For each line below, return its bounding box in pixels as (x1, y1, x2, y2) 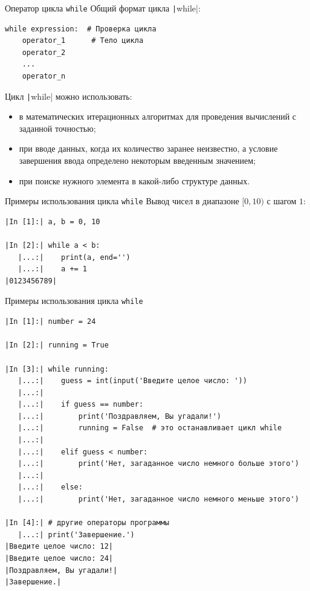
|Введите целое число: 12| (5, 542, 113, 551)
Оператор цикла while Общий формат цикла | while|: (5, 2, 201, 14)
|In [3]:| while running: (5, 364, 109, 373)
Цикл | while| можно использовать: (5, 89, 132, 102)
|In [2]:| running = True (5, 341, 109, 350)
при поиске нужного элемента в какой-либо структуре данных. (19, 174, 250, 187)
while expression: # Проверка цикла (5, 24, 157, 33)
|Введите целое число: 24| (5, 554, 113, 563)
